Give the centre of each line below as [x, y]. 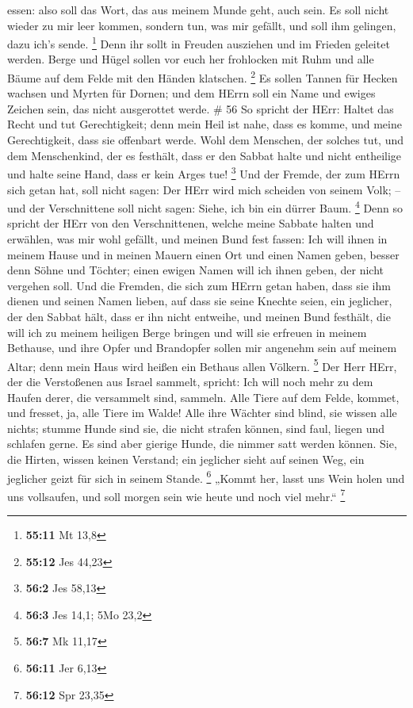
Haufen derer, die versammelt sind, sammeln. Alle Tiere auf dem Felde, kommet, [203, 397]
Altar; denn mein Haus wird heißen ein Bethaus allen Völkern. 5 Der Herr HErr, [202, 365]
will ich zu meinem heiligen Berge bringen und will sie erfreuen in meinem [187, 332]
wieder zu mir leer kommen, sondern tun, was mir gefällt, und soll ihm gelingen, [202, 25]
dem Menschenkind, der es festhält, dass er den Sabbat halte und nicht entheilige [205, 155]
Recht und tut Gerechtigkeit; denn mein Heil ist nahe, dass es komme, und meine [205, 124]
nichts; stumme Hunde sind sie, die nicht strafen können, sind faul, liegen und [196, 428]
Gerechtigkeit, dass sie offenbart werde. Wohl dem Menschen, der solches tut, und [206, 140]
